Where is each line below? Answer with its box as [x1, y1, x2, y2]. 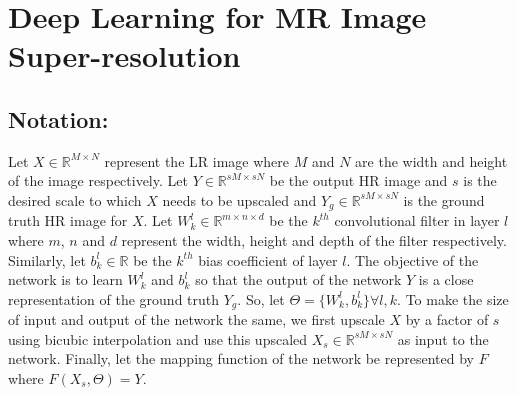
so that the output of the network [195, 269, 402, 290]
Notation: [8, 103, 109, 134]
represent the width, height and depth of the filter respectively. [121, 230, 507, 250]
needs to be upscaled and [162, 189, 317, 210]
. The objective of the [346, 249, 479, 270]
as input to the [397, 328, 489, 349]
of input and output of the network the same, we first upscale [8, 309, 385, 330]
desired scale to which [8, 189, 142, 210]
